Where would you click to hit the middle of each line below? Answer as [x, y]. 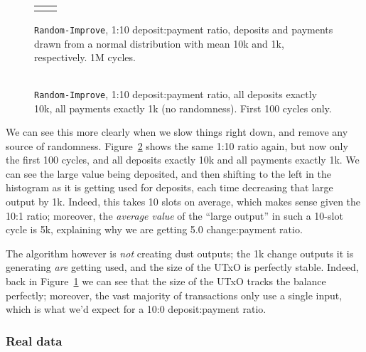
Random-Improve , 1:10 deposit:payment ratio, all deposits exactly [176, 94]
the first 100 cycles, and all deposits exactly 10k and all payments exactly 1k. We [183, 160]
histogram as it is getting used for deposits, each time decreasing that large [169, 187]
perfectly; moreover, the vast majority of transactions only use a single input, [174, 295]
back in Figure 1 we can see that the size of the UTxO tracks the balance [166, 281]
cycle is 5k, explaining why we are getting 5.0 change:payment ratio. [154, 229]
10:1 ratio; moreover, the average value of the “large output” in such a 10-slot [174, 215]
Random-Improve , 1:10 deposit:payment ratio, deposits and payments [184, 29]
